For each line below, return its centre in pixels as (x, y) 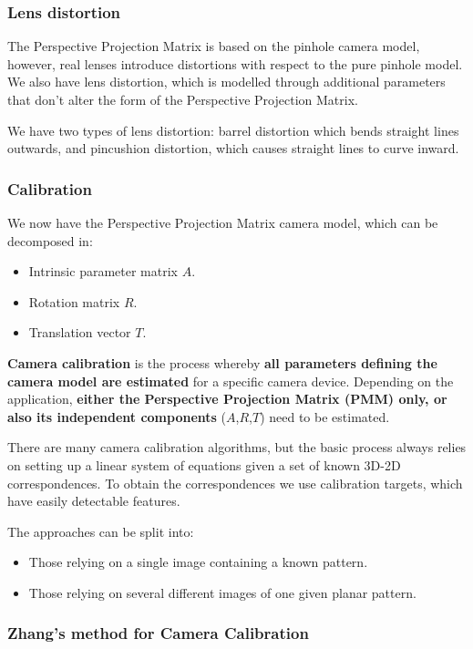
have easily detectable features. (94, 501)
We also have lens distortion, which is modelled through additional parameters (226, 82)
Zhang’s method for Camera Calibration (158, 633)
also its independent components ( (117, 416)
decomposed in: (50, 240)
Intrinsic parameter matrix (103, 271)
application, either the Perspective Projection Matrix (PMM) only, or (227, 399)
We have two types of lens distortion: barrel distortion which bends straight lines (233, 130)
